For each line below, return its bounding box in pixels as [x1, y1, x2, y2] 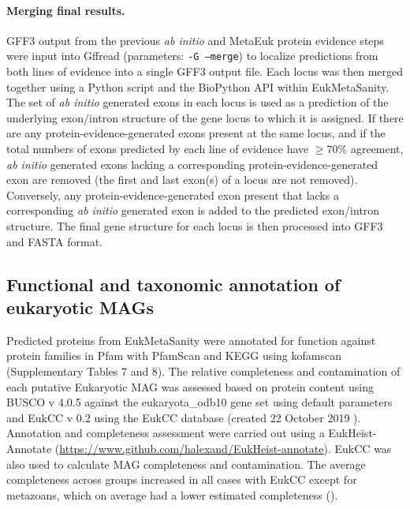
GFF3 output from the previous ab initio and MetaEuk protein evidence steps [6, 32, 384, 48]
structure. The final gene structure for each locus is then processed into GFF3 [6, 217, 383, 234]
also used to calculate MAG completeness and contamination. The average [6, 455, 366, 472]
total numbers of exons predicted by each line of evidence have [6, 140, 309, 157]
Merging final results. [6, 2, 125, 18]
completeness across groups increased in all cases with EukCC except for [6, 471, 357, 488]
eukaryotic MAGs [6, 294, 154, 319]
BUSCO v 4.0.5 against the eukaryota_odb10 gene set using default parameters [6, 394, 393, 410]
